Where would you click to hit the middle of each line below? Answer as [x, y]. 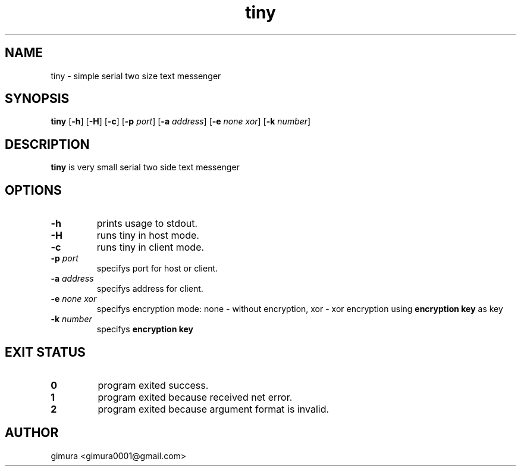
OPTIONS [33, 190]
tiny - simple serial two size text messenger [136, 76]
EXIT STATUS [45, 352]
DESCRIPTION [47, 144]
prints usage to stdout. [147, 224]
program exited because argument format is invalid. [214, 409]
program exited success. [153, 385]
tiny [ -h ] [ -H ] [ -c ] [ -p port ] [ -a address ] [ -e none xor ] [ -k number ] [181, 121]
